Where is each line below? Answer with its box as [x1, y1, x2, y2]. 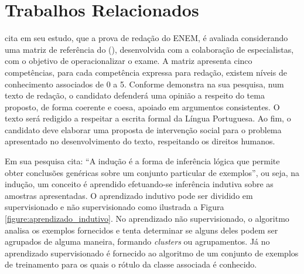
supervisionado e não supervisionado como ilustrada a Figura [5, 201, 224, 213]
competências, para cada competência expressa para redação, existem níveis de [5, 66, 287, 78]
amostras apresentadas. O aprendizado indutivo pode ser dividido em [5, 189, 253, 201]
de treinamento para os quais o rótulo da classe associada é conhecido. [5, 258, 257, 270]
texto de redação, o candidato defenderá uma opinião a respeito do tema [5, 89, 265, 102]
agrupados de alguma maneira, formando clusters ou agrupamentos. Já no [5, 235, 270, 248]
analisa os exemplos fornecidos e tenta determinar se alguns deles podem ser [5, 224, 278, 236]
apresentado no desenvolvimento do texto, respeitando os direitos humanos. [5, 135, 275, 147]
